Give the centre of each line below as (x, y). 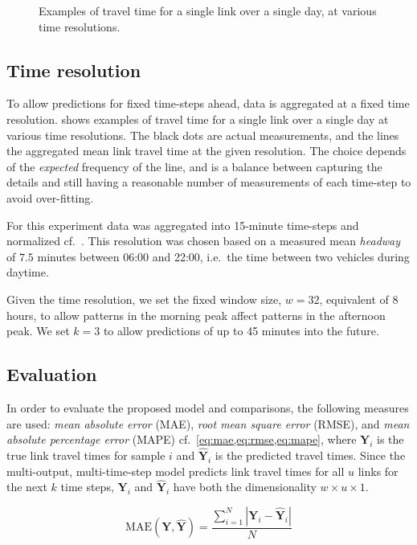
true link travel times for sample (86, 455)
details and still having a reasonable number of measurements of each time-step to (209, 182)
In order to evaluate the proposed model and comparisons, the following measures (208, 407)
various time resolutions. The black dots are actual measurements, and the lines (203, 135)
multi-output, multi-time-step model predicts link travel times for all (176, 471)
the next (27, 487)
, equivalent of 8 (359, 299)
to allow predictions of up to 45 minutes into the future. (241, 331)
